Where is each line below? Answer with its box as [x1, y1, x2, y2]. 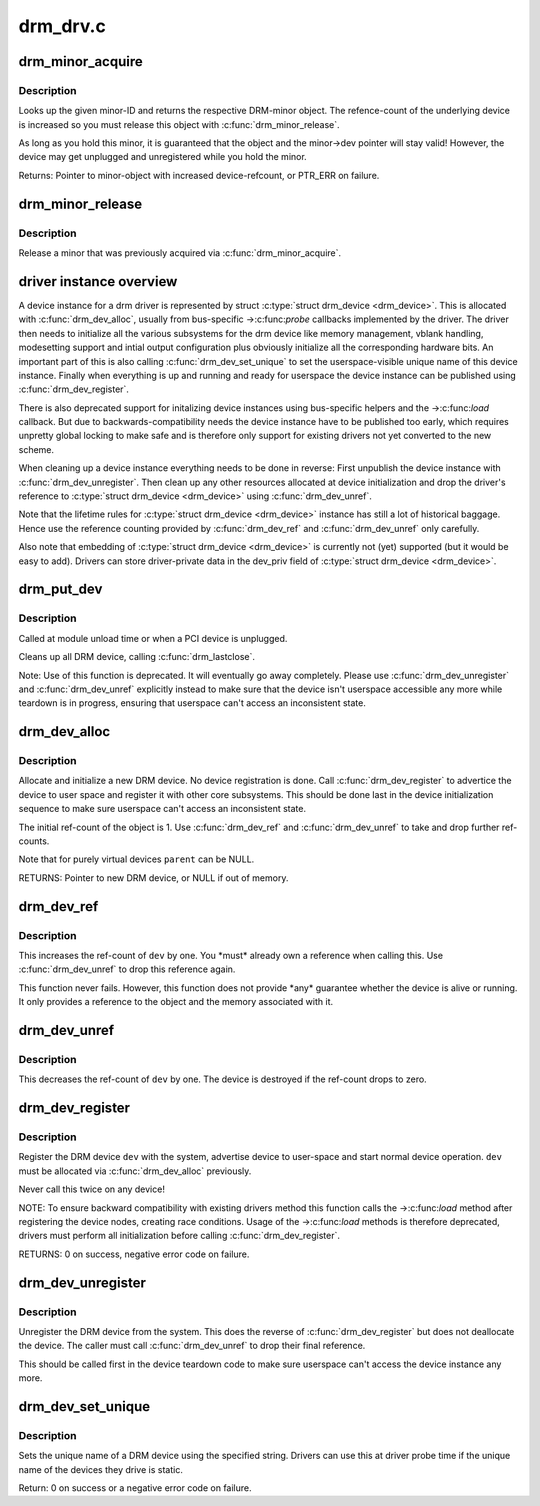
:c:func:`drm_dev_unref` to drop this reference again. [18, 963, 236, 975]
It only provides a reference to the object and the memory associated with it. [18, 996, 334, 1008]
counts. [18, 835, 50, 847]
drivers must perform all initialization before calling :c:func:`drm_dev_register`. [18, 1230, 340, 1242]
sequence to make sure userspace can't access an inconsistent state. [18, 803, 307, 815]
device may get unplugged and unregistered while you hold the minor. [18, 151, 307, 163]
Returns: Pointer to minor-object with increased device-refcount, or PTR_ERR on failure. [18, 169, 380, 181]
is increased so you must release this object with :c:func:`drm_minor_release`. [18, 118, 340, 130]
